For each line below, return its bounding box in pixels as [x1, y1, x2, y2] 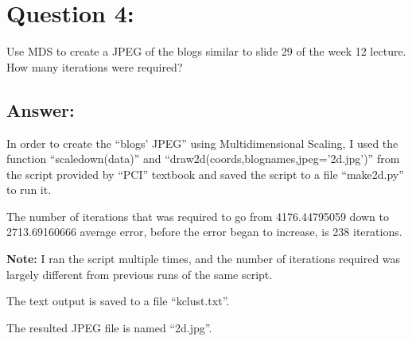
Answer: [6, 97, 75, 122]
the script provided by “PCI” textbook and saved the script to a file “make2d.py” [6, 165, 404, 182]
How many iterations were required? [6, 58, 183, 75]
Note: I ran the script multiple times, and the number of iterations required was [6, 250, 401, 267]
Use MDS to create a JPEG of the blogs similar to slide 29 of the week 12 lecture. [6, 43, 406, 60]
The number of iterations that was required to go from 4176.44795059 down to [6, 207, 390, 224]
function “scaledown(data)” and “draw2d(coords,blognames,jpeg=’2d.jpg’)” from [6, 150, 400, 167]
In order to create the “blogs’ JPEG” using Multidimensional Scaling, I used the [6, 134, 398, 151]
